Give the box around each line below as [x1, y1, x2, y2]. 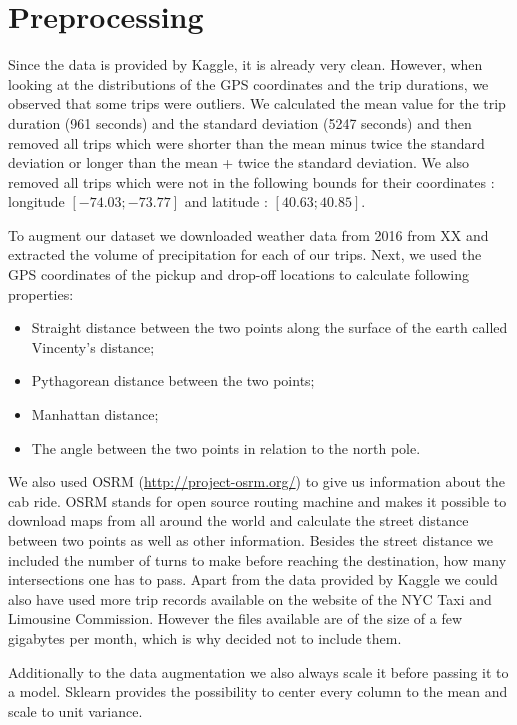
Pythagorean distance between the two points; [31, 370, 315, 391]
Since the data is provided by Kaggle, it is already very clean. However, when [8, 54, 483, 75]
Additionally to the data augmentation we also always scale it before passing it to [8, 661, 509, 682]
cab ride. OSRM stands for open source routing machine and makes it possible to [8, 490, 507, 511]
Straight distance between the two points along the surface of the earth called [31, 317, 508, 338]
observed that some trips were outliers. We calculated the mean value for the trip [8, 93, 506, 114]
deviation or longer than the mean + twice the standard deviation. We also [8, 152, 470, 173]
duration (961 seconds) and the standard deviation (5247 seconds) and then [8, 112, 472, 133]
